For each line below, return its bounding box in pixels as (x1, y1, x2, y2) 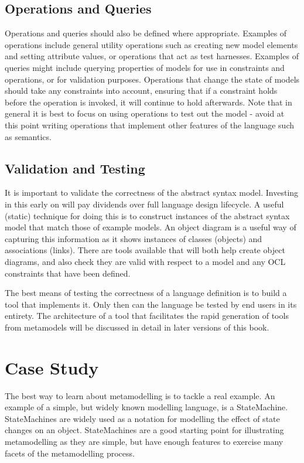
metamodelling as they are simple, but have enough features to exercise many (5, 435, 283, 447)
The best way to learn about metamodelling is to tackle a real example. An (5, 389, 275, 401)
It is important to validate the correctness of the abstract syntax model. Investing (5, 186, 299, 199)
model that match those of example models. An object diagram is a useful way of (5, 221, 296, 233)
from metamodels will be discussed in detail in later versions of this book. (5, 321, 269, 333)
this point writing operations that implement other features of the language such (5, 118, 294, 131)
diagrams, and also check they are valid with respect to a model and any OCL (5, 255, 286, 267)
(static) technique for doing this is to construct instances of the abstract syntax (5, 209, 290, 222)
